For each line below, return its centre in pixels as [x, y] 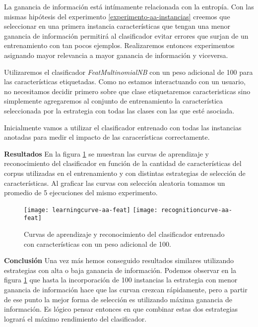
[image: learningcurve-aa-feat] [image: [91, 210]
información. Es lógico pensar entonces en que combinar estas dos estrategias [121, 309]
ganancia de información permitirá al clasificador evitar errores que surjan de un [126, 35]
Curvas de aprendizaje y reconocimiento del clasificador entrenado [124, 234]
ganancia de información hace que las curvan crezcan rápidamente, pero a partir [126, 289]
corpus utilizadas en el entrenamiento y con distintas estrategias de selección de [125, 173]
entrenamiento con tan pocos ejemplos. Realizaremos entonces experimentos [119, 45]
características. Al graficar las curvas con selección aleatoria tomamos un [115, 183]
